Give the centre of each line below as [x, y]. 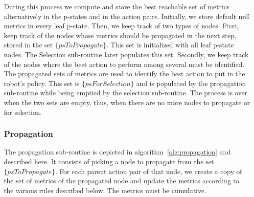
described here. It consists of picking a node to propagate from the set [109, 161]
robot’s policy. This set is [42, 83]
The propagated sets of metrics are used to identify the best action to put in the [125, 74]
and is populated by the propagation [191, 83]
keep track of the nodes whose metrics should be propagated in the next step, [120, 35]
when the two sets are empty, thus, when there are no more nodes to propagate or [127, 102]
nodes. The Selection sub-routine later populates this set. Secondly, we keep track [126, 54]
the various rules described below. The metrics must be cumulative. [105, 190]
